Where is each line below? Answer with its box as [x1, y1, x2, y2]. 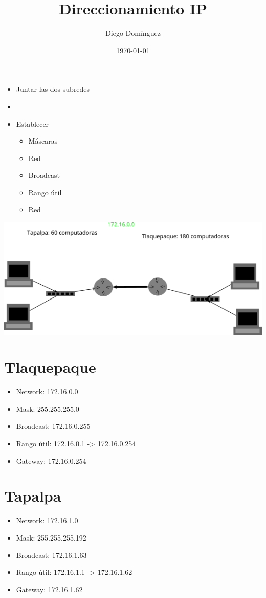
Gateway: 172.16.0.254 [16, 455, 86, 466]
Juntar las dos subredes [16, 84, 90, 94]
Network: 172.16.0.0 [16, 386, 78, 397]
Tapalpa [4, 485, 61, 506]
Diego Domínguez [105, 28, 161, 38]
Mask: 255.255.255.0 [16, 403, 79, 414]
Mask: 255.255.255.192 [16, 532, 86, 543]
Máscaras [28, 135, 58, 146]
